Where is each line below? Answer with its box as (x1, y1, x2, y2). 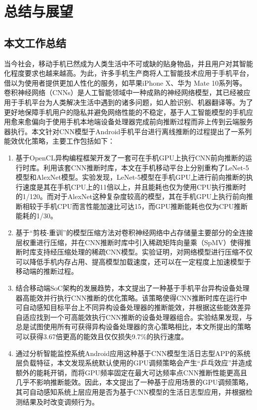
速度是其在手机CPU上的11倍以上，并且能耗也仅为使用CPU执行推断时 (22, 181, 247, 192)
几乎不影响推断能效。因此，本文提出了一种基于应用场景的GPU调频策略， (15, 377, 253, 387)
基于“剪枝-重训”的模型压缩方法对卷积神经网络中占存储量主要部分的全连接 (15, 227, 253, 238)
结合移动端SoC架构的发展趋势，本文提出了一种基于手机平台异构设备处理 (15, 283, 250, 293)
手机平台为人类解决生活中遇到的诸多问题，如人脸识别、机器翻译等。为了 (17, 97, 253, 107)
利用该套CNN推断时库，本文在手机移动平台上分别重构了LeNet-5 (43, 162, 249, 172)
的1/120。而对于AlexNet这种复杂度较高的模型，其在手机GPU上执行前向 (15, 191, 246, 202)
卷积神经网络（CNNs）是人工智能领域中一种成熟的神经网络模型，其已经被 (4, 87, 244, 98)
